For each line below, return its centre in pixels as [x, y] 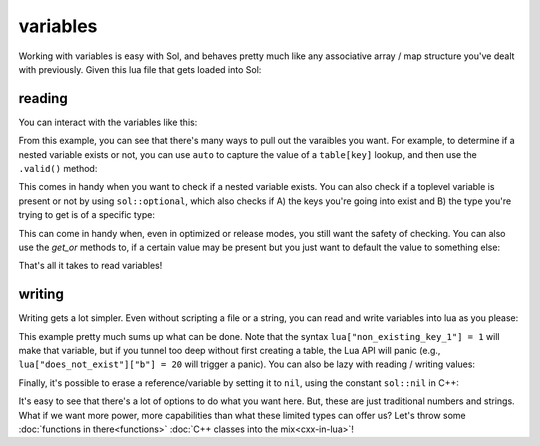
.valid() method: [58, 169]
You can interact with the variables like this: [108, 122]
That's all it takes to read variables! [90, 266]
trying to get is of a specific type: [86, 215]
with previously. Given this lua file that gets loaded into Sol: [140, 69]
